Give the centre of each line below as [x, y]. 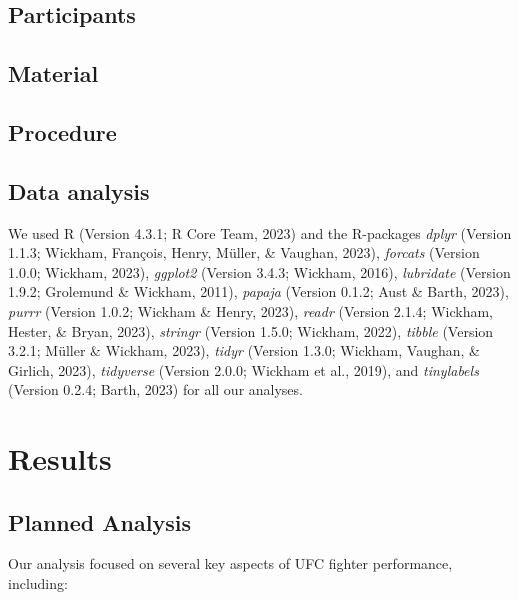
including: [38, 583]
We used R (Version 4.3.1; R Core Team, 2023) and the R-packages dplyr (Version [260, 232]
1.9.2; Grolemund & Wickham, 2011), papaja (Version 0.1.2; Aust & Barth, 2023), [258, 291]
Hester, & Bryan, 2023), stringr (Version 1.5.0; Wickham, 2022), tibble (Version [251, 330]
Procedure [62, 131]
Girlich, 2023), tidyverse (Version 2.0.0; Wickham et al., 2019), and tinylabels [243, 369]
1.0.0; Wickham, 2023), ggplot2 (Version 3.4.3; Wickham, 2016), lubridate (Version [259, 271]
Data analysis [79, 190]
